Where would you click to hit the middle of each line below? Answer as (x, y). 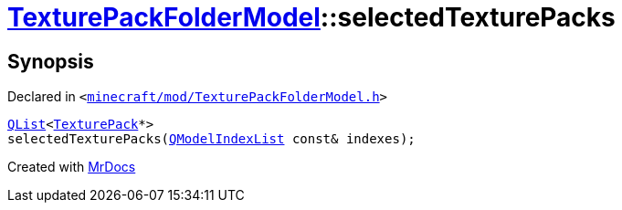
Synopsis (51, 61)
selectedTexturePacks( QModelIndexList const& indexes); (211, 139)
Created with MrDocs (72, 167)
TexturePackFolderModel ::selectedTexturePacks (311, 17)
